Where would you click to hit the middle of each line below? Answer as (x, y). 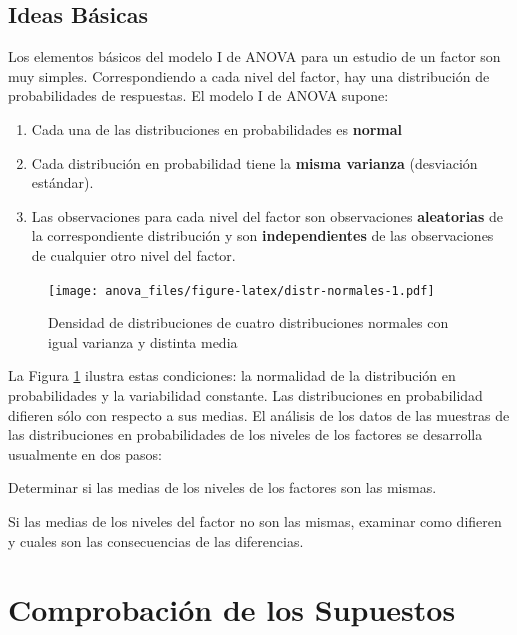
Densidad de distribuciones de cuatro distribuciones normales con (248, 322)
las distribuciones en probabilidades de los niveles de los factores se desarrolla (245, 434)
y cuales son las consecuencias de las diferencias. (156, 540)
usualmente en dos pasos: (85, 453)
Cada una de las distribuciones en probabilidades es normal (217, 128)
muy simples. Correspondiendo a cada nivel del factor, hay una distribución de (249, 75)
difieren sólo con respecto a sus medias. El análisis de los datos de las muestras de (259, 414)
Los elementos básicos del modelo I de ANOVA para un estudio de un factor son (254, 56)
